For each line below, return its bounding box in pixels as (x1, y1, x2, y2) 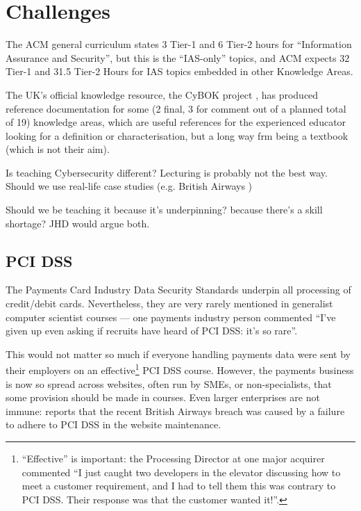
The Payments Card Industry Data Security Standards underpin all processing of (6, 282, 351, 297)
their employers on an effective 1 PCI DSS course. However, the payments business (6, 361, 354, 378)
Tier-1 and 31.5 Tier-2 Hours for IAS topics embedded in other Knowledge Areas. (6, 64, 353, 79)
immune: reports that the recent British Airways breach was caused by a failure (6, 403, 345, 418)
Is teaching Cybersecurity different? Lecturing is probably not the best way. (6, 165, 328, 179)
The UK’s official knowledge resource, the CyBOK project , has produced (6, 87, 319, 102)
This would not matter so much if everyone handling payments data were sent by (6, 346, 351, 361)
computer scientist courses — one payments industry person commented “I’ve (6, 309, 336, 324)
